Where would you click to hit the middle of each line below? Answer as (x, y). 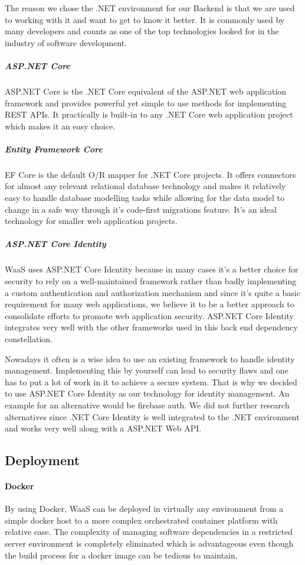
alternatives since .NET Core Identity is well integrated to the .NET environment (152, 416)
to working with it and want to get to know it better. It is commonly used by (145, 19)
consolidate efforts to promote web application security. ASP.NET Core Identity (149, 315)
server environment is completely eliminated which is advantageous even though (149, 543)
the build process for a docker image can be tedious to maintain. (121, 555)
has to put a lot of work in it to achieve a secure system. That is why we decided (151, 381)
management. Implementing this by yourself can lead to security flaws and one (147, 370)
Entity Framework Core (54, 149)
